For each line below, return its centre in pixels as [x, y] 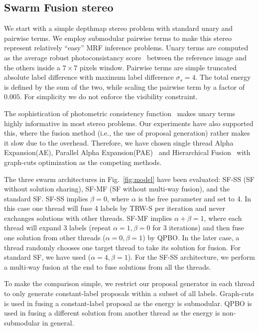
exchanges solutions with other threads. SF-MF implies [88, 218]
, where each [223, 218]
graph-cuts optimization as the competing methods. [83, 162]
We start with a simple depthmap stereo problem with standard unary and [119, 28]
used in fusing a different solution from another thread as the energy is [112, 313]
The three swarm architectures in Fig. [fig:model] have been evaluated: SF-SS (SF [129, 179]
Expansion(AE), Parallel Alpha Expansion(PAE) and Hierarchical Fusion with [127, 152]
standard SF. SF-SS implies [46, 198]
